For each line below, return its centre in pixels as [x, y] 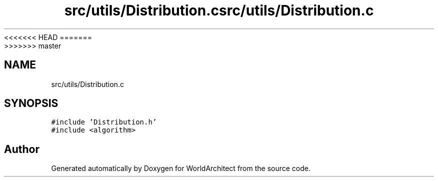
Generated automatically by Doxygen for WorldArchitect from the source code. [181, 168]
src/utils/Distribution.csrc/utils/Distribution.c [219, 10]
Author [22, 149]
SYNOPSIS [31, 103]
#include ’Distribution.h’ [104, 122]
